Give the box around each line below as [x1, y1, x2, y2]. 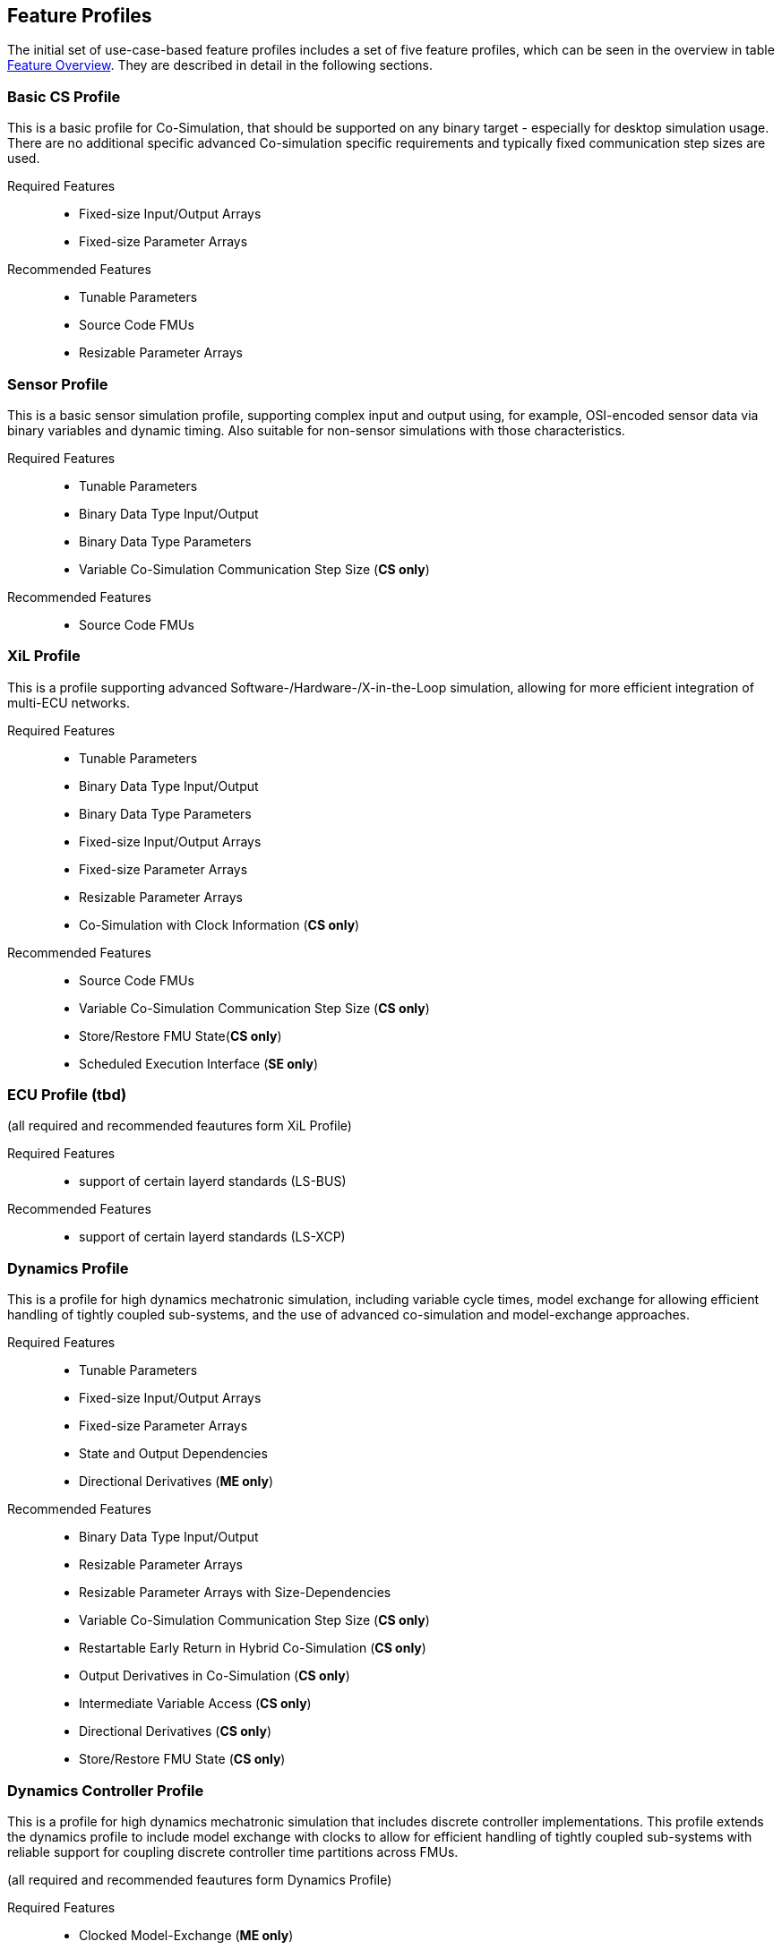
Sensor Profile [7, 374, 108, 393]
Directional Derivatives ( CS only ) [79, 1723, 272, 1740]
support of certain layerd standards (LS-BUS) [79, 1173, 347, 1190]
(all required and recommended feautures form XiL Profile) [7, 1118, 352, 1134]
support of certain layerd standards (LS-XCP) [79, 1229, 346, 1245]
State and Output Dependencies [79, 1446, 268, 1462]
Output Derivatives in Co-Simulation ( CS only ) [79, 1668, 350, 1684]
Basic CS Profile [7, 87, 121, 106]
